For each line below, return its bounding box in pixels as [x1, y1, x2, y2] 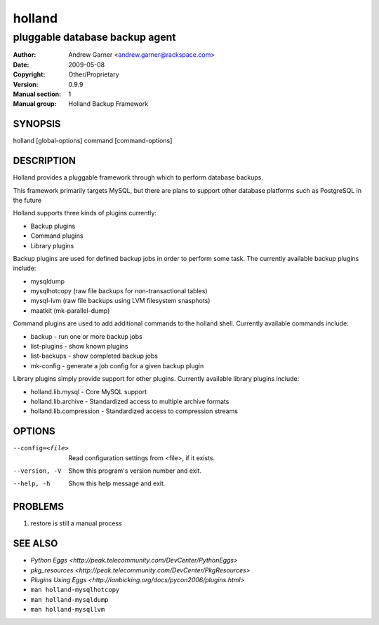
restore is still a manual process [30, 519, 122, 527]
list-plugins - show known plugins [30, 342, 128, 351]
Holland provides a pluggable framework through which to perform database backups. [13, 173, 263, 182]
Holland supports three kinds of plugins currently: [13, 209, 157, 217]
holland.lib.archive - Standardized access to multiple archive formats [30, 397, 230, 405]
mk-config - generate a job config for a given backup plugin [30, 361, 204, 370]
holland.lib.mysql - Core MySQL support [30, 387, 147, 396]
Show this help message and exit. [68, 479, 166, 488]
